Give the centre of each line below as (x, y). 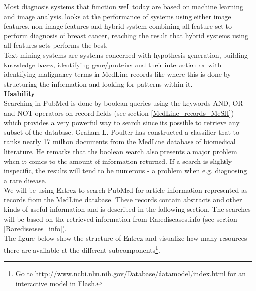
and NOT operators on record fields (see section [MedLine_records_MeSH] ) (119, 113)
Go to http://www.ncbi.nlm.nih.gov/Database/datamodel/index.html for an (130, 274)
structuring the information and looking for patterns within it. (98, 83)
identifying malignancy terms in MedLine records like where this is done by (118, 74)
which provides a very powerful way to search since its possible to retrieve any (122, 122)
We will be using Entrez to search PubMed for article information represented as (126, 190)
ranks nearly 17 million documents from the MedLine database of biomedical (120, 142)
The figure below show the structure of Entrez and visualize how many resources (126, 238)
